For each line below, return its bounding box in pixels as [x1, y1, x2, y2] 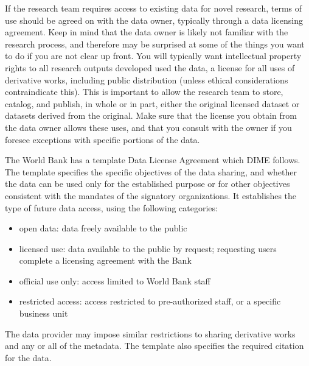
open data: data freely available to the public [19, 222, 187, 234]
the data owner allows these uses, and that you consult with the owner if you [5, 121, 292, 133]
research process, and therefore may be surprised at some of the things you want [5, 37, 305, 50]
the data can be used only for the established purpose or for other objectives [5, 177, 290, 190]
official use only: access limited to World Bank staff [19, 274, 210, 287]
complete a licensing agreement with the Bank [19, 254, 192, 267]
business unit [19, 307, 68, 320]
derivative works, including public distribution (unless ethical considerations [5, 73, 288, 86]
